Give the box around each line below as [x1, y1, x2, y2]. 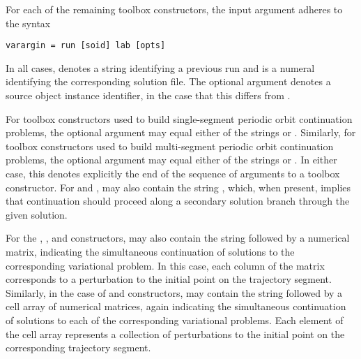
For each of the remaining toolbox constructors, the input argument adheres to [6, 2, 343, 16]
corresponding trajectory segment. [6, 340, 151, 355]
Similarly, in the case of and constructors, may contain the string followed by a [6, 285, 343, 300]
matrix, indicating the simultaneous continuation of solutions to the [6, 244, 295, 258]
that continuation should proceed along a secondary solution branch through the [6, 193, 350, 208]
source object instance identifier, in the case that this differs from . [6, 88, 291, 103]
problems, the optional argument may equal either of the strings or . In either [6, 152, 337, 167]
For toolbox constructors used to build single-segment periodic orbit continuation [6, 111, 353, 126]
